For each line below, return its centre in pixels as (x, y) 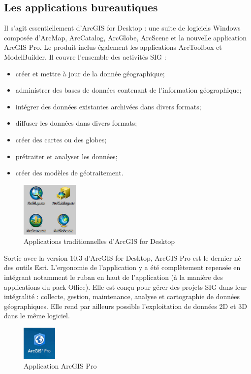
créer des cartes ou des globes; (61, 139)
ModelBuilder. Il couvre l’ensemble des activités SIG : (85, 56)
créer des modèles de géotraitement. (69, 173)
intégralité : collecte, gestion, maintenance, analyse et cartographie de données (122, 296)
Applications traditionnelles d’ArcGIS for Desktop (99, 241)
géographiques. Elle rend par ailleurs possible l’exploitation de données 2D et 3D (125, 306)
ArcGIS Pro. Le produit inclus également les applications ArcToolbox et (113, 47)
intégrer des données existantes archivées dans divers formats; (108, 106)
